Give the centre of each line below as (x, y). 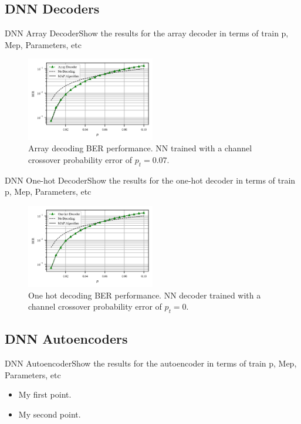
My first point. (45, 394)
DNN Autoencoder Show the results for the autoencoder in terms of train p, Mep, (151, 363)
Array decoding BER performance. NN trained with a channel (140, 148)
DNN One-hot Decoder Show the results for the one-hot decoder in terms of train (150, 180)
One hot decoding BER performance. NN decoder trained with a (145, 295)
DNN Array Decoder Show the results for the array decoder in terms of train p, (147, 33)
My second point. (50, 414)
